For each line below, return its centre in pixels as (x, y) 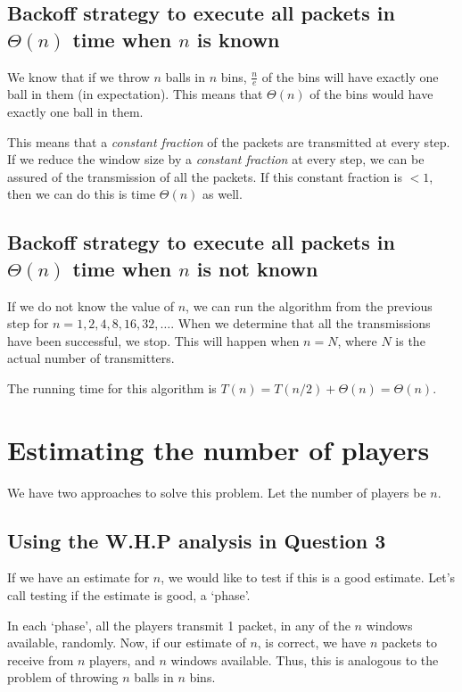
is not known (257, 268)
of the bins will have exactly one (350, 76)
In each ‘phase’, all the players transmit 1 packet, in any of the (179, 625)
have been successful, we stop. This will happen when (153, 340)
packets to (409, 643)
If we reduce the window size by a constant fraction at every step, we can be (216, 159)
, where (357, 340)
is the (410, 340)
